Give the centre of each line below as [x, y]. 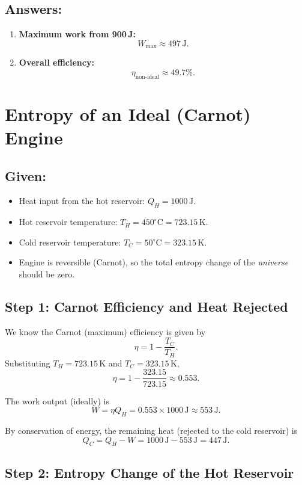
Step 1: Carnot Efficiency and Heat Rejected [146, 306]
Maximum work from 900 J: [77, 34]
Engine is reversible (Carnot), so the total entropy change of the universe [154, 262]
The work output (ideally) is [57, 400]
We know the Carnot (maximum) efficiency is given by [105, 331]
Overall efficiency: [56, 62]
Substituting [28, 363]
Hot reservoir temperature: [68, 222]
